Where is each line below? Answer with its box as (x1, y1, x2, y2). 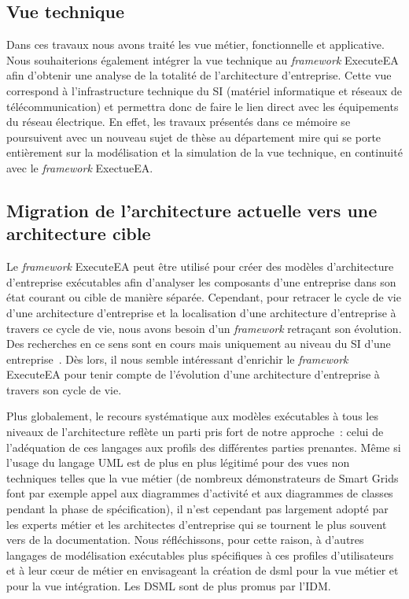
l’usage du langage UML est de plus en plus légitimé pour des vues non (6, 454, 350, 471)
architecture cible (6, 221, 151, 246)
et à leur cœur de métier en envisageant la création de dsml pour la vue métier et (6, 562, 399, 579)
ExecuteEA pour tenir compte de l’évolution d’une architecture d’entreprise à (6, 366, 380, 383)
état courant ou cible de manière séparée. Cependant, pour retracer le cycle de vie (6, 289, 401, 305)
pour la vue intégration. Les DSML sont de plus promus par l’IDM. (6, 578, 331, 594)
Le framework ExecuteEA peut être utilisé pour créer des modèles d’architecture (6, 258, 394, 275)
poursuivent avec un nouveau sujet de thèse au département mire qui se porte (6, 128, 381, 145)
